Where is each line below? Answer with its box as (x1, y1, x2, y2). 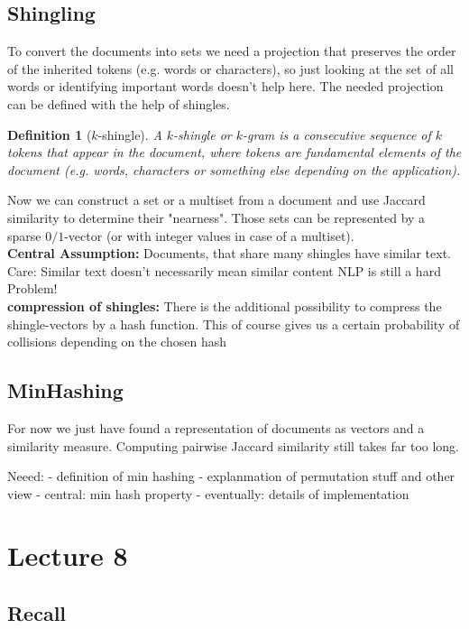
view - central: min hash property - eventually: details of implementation (7, 484, 409, 503)
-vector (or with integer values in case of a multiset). (64, 226, 354, 245)
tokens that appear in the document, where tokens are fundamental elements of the (7, 143, 462, 162)
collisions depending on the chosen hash (7, 332, 226, 351)
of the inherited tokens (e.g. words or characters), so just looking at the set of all (7, 59, 454, 78)
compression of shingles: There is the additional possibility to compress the (7, 296, 442, 315)
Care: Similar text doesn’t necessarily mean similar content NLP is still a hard (7, 261, 441, 280)
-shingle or (173, 125, 232, 143)
